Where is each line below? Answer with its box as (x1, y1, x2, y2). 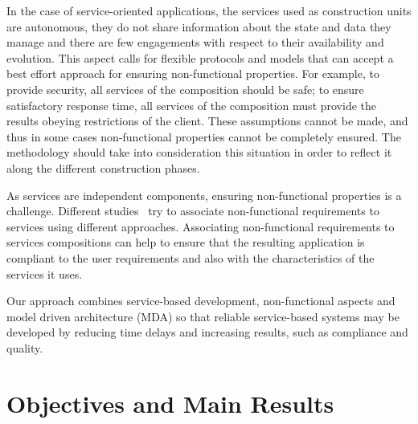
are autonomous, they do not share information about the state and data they (6, 18, 391, 35)
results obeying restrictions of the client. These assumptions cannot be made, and (6, 112, 408, 129)
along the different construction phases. (6, 159, 200, 176)
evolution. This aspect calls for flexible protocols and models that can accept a (6, 49, 394, 66)
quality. (6, 339, 43, 356)
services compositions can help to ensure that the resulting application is (6, 234, 365, 251)
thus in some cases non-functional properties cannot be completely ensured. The (6, 128, 401, 145)
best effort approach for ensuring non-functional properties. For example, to (6, 65, 379, 82)
